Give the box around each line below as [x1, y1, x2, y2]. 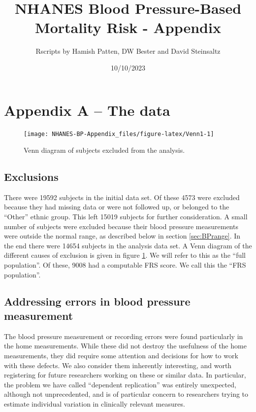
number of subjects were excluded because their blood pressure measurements [4, 221, 238, 231]
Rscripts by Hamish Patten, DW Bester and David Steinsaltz [35, 46, 221, 56]
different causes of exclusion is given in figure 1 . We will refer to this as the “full [4, 250, 246, 260]
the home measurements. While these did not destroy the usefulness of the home [4, 341, 247, 351]
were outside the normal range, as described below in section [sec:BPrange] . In [4, 231, 241, 241]
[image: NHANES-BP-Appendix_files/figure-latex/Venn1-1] [24, 131, 214, 138]
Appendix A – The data [4, 100, 170, 120]
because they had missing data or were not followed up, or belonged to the [4, 202, 229, 212]
